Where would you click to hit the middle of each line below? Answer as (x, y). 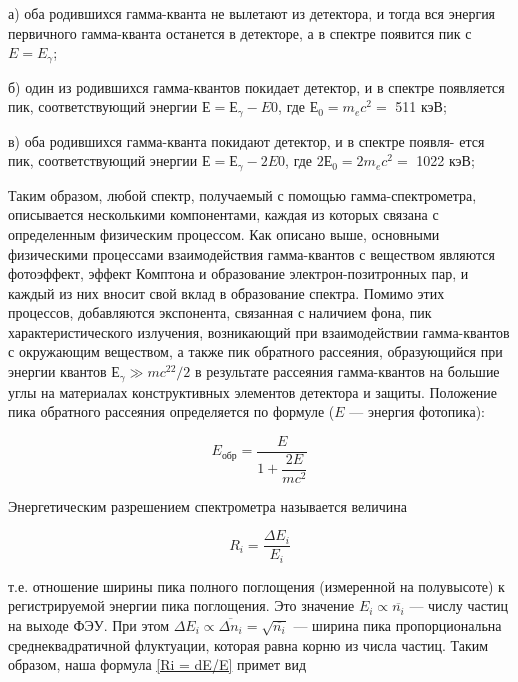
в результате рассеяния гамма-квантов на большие (347, 371)
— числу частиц (459, 605)
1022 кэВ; (445, 160)
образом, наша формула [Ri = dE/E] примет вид (157, 664)
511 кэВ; (421, 106)
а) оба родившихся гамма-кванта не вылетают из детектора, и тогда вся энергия (252, 13)
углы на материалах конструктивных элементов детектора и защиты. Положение (252, 391)
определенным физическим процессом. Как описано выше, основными (224, 233)
